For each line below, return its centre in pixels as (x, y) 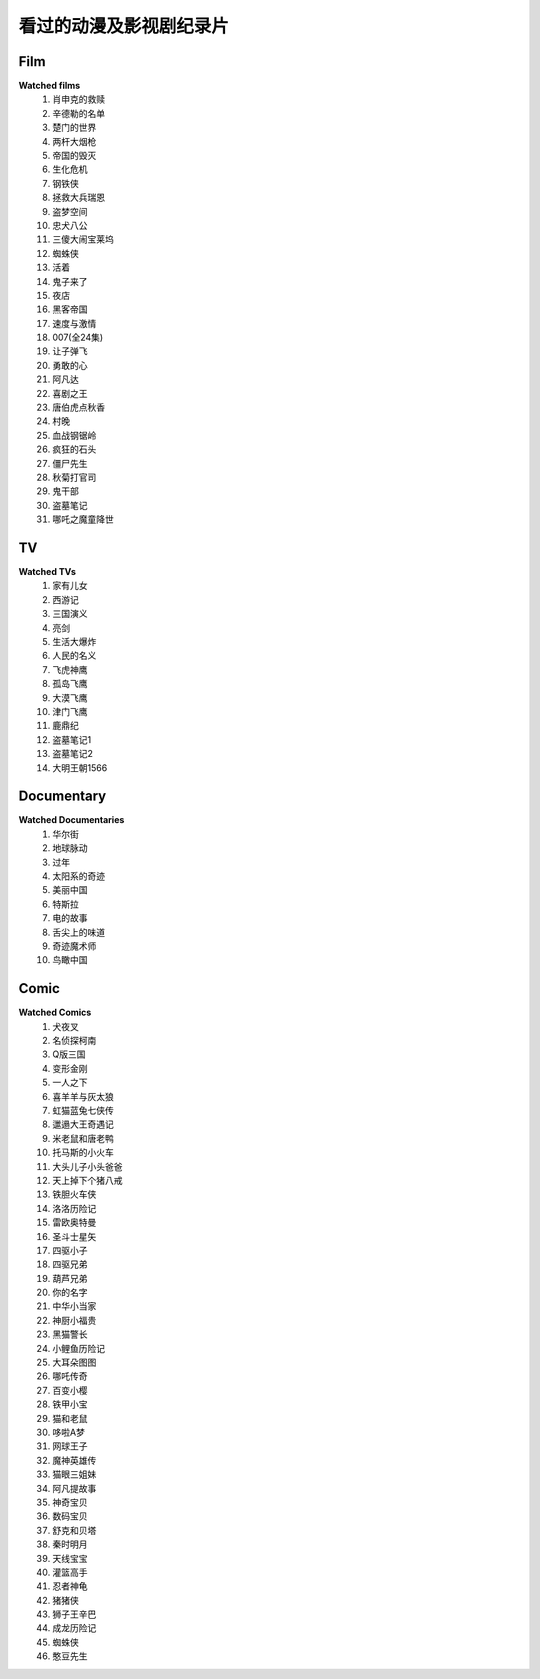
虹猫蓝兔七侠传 (83, 1110)
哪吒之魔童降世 (83, 519)
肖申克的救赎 (78, 99)
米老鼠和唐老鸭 (83, 1138)
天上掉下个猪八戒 (87, 1180)
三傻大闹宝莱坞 (83, 239)
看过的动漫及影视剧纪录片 (124, 26)
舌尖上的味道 (78, 932)
